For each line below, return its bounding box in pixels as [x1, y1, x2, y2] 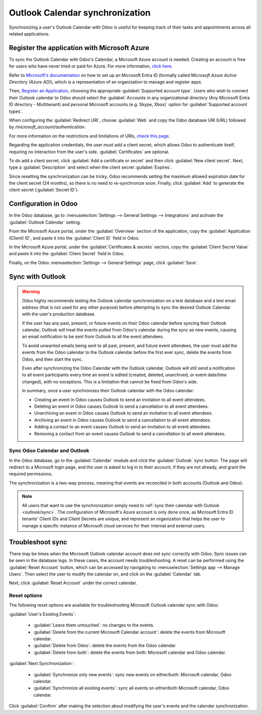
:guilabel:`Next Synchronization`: [9, 661, 75, 666]
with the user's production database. [22, 311, 96, 317]
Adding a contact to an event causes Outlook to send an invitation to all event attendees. [34, 424, 211, 430]
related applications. [9, 31, 50, 36]
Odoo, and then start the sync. [22, 356, 83, 362]
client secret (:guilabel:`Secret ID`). [9, 187, 79, 193]
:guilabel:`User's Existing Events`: [9, 611, 76, 617]
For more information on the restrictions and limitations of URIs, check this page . [9, 133, 170, 139]
